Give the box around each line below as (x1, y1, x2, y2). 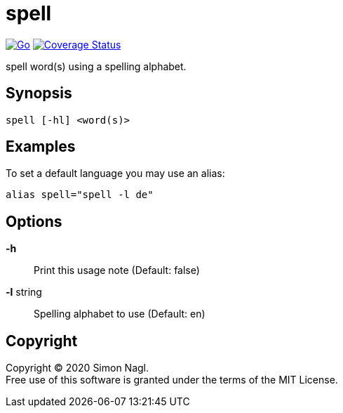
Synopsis (6, 84, 72, 103)
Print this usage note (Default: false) (34, 264, 200, 277)
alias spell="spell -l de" (6, 189, 154, 201)
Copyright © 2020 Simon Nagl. (6, 362, 149, 374)
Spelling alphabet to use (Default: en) (34, 308, 206, 320)
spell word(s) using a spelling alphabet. (6, 60, 187, 72)
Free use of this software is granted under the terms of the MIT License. (6, 374, 338, 386)
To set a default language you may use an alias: (6, 167, 225, 180)
